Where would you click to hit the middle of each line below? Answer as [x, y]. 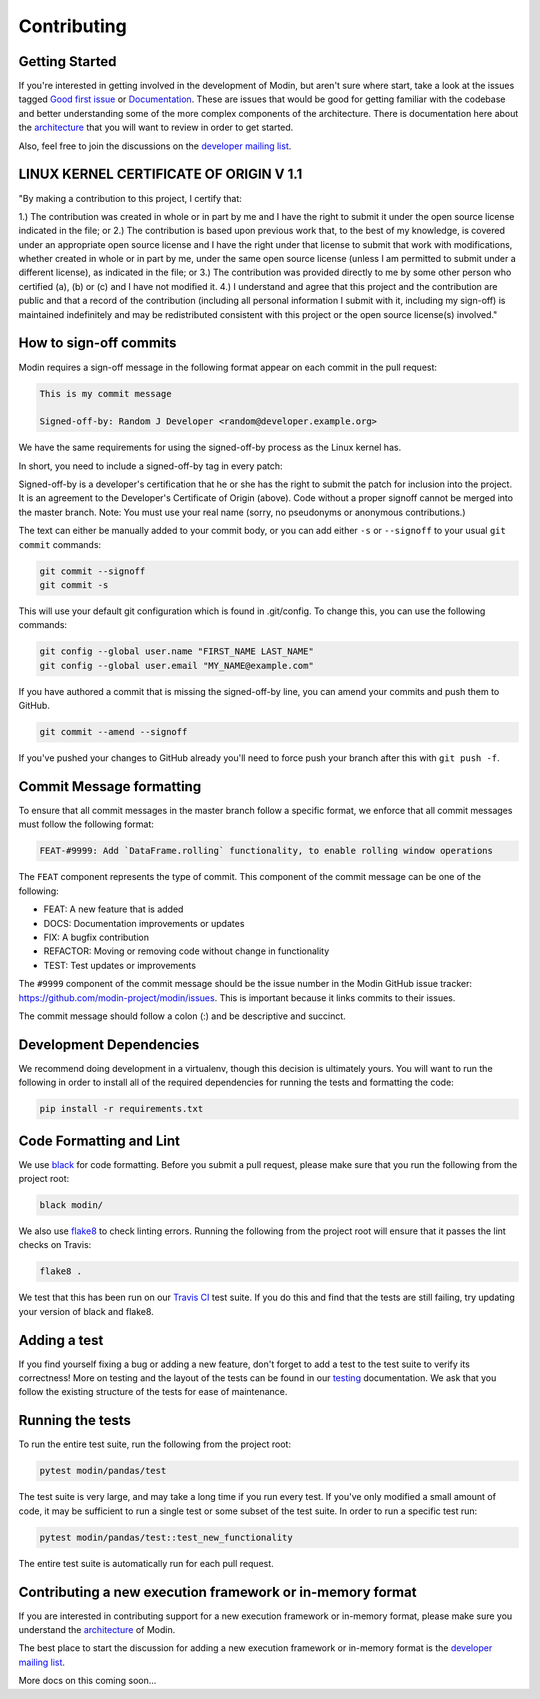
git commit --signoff [92, 571]
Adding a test [61, 1340]
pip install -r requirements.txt [121, 1109]
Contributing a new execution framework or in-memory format [217, 1591]
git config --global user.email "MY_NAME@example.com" [176, 665]
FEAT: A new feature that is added [113, 909]
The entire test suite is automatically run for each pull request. [146, 1563]
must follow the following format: [86, 824]
